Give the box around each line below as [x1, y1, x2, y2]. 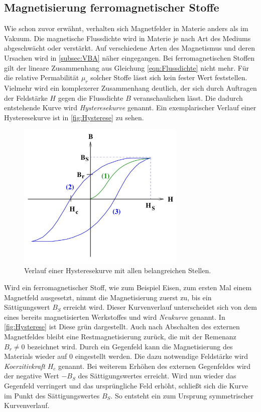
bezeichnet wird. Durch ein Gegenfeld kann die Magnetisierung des [27, 341, 233, 351]
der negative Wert [4, 370, 59, 381]
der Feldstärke [4, 92, 48, 103]
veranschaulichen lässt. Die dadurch [133, 92, 243, 103]
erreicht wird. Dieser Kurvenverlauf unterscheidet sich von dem [63, 302, 257, 312]
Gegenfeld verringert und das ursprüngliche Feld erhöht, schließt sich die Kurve [4, 380, 248, 390]
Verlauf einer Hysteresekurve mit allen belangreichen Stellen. [24, 265, 211, 276]
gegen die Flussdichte [58, 92, 123, 103]
